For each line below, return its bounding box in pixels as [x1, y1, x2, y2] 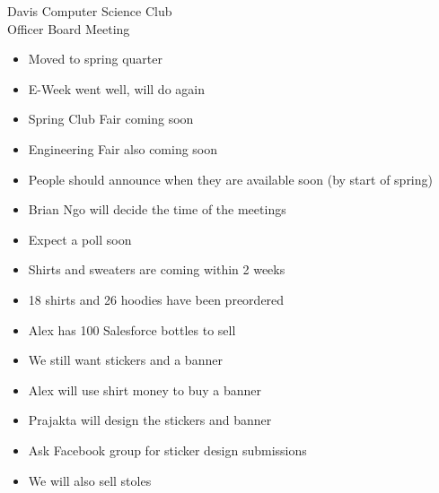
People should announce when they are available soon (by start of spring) [28, 169, 433, 188]
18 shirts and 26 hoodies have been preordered [28, 290, 285, 308]
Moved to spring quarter [28, 49, 162, 68]
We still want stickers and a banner [28, 350, 223, 369]
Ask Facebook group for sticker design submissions [28, 440, 307, 459]
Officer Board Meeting [7, 19, 130, 38]
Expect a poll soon [28, 229, 132, 248]
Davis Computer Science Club [7, 2, 172, 20]
